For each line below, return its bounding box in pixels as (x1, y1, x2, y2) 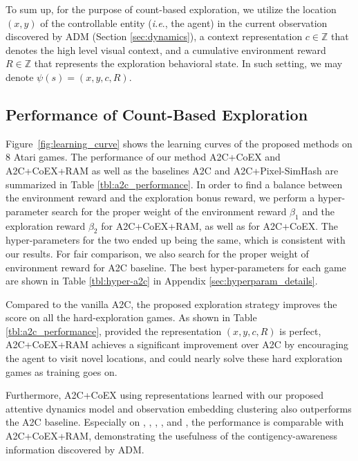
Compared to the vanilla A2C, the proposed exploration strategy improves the (6, 296, 337, 311)
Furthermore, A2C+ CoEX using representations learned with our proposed (6, 388, 323, 402)
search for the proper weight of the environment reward (51, 204, 287, 218)
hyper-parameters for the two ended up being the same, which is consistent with (6, 233, 346, 247)
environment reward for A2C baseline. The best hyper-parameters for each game (6, 260, 346, 274)
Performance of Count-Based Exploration (6, 103, 308, 125)
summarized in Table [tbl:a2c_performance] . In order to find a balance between (6, 177, 343, 191)
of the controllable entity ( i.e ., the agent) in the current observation (40, 15, 328, 30)
